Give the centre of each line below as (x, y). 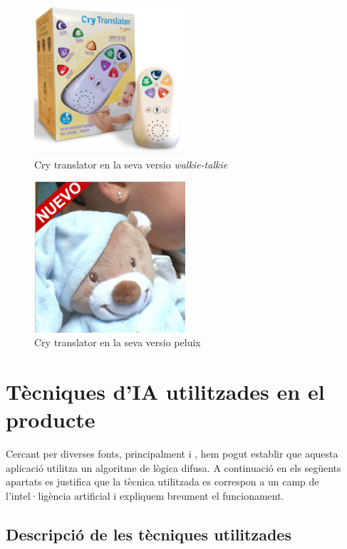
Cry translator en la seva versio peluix (118, 342)
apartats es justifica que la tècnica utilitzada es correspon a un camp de (162, 482)
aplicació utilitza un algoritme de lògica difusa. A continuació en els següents (173, 467)
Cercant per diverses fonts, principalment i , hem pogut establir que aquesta (172, 454)
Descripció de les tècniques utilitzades (149, 534)
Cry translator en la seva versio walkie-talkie (131, 164)
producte (51, 419)
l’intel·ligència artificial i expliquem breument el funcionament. (145, 495)
